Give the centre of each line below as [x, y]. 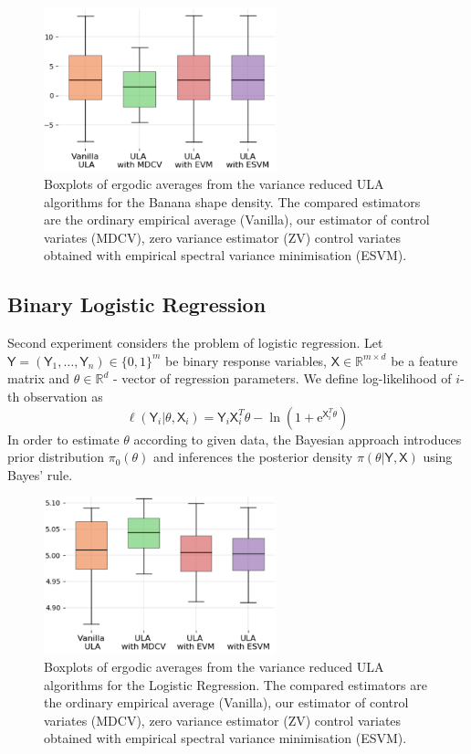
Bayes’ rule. [40, 474]
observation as [63, 397]
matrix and [39, 378]
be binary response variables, [246, 360]
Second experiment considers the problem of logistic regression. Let [195, 343]
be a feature [424, 360]
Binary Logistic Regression [137, 304]
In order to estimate [63, 439]
